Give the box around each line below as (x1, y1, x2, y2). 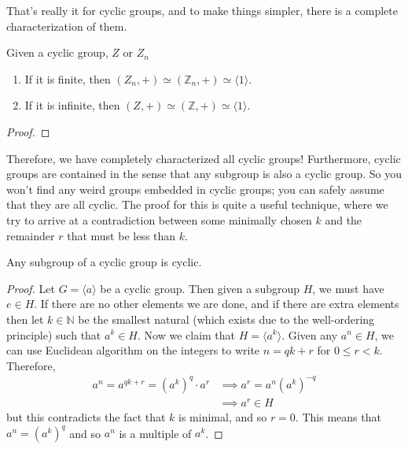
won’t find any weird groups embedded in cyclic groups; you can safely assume (6, 180, 384, 197)
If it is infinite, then (24, 97, 120, 113)
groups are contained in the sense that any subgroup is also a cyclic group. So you (6, 165, 402, 182)
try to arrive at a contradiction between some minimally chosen (6, 211, 312, 228)
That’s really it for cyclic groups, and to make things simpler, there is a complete (6, 2, 398, 18)
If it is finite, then (24, 70, 111, 87)
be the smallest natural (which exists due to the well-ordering (78, 310, 375, 327)
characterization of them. (6, 17, 127, 34)
